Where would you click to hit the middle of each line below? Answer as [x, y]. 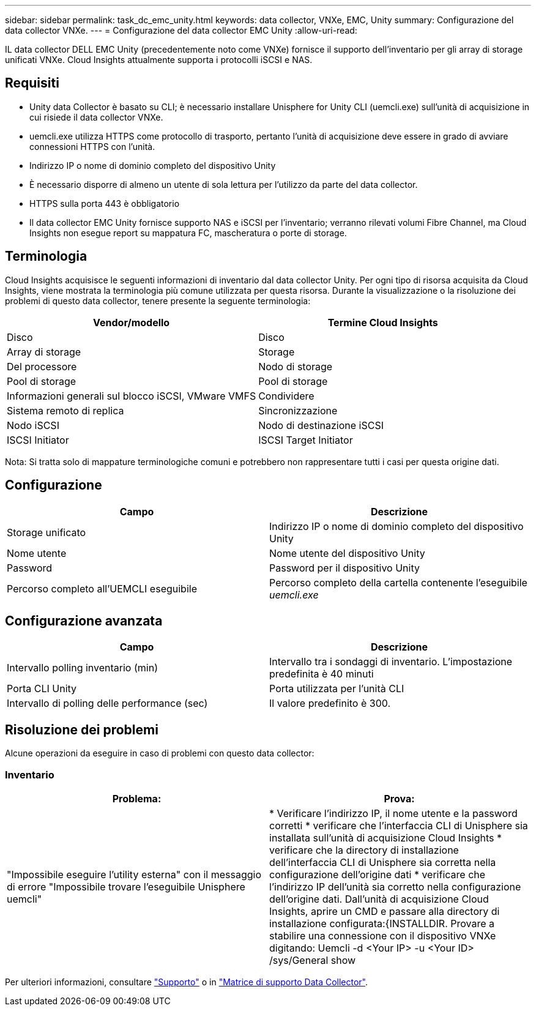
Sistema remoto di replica [65, 410]
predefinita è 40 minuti [322, 674]
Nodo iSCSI [33, 425]
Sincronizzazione [298, 410]
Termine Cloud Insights [383, 322]
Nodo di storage [296, 366]
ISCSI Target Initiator [306, 440]
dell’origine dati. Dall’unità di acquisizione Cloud [379, 899]
